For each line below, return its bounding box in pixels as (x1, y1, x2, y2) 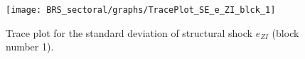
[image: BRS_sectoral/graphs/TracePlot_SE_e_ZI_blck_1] (6, 5, 276, 15)
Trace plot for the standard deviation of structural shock (6, 25, 252, 40)
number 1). (6, 39, 54, 54)
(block (272, 25, 299, 40)
